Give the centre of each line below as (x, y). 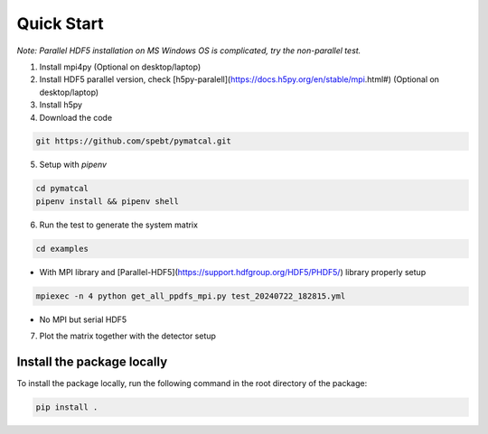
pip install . (67, 407)
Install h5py (61, 105)
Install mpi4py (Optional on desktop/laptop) (120, 67)
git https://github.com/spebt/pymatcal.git (134, 141)
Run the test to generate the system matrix (119, 225)
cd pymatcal (62, 189)
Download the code (76, 117)
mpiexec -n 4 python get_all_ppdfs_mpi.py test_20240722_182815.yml (191, 296)
